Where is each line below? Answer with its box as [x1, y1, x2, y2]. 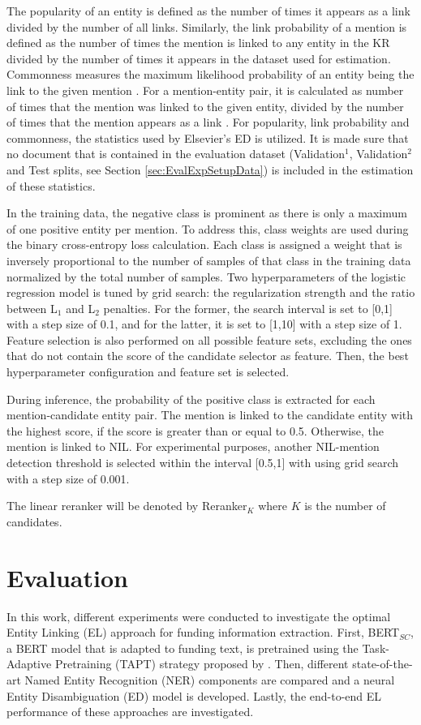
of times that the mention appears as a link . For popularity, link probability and [6, 114, 410, 131]
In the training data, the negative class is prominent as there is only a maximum [6, 204, 407, 221]
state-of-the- [352, 655, 413, 672]
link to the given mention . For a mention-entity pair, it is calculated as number [6, 81, 404, 98]
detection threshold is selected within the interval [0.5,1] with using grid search [6, 454, 399, 471]
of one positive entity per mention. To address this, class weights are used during [6, 220, 409, 237]
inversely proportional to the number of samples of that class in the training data [6, 251, 411, 268]
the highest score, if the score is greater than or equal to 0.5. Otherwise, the [6, 422, 384, 439]
